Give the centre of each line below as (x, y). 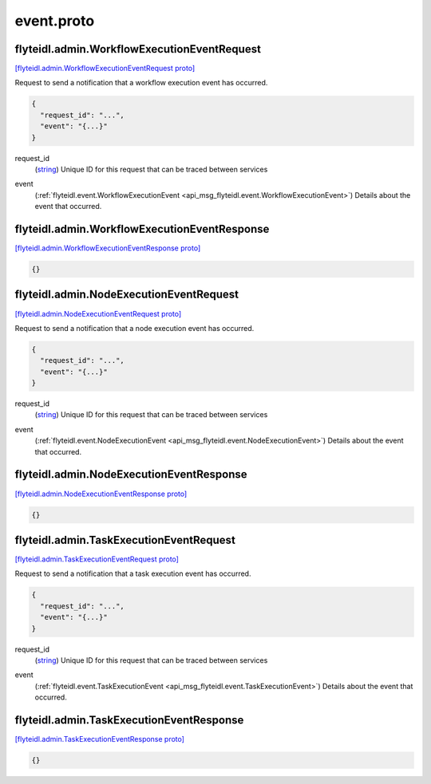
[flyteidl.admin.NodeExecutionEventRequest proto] (98, 313)
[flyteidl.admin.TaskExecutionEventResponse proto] (100, 739)
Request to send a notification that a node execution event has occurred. (134, 328)
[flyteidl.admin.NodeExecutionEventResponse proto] (101, 494)
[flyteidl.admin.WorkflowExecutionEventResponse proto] (108, 248)
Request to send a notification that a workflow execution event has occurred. (141, 83)
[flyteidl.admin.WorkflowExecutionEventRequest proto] (105, 69)
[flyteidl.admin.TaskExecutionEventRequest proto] (97, 559)
